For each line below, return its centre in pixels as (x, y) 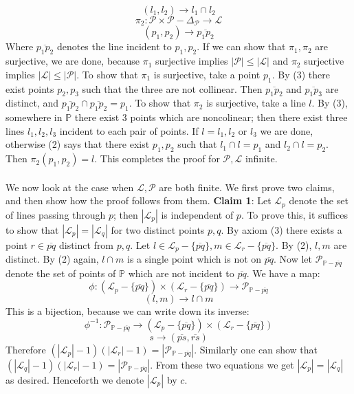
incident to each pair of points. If (129, 130)
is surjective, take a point (207, 74)
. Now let (293, 259)
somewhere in (34, 117)
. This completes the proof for (157, 158)
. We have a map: (283, 273)
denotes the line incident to (114, 46)
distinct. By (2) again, (52, 259)
